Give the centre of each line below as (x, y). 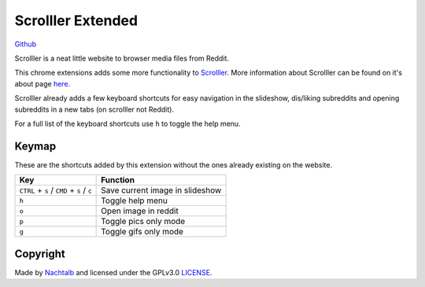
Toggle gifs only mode (142, 232)
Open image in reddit (140, 211)
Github (26, 44)
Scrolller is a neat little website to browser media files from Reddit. (122, 58)
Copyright (40, 254)
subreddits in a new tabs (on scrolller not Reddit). (94, 109)
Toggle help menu (135, 201)
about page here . (42, 83)
